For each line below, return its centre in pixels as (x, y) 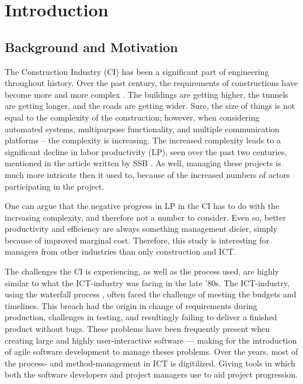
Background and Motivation (91, 47)
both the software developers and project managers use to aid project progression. (151, 374)
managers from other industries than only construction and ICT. (121, 251)
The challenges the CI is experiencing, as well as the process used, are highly (142, 271)
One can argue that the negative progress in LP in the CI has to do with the (142, 206)
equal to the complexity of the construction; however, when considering (132, 117)
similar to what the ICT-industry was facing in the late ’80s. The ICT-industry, (147, 282)
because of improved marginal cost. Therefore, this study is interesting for (137, 240)
